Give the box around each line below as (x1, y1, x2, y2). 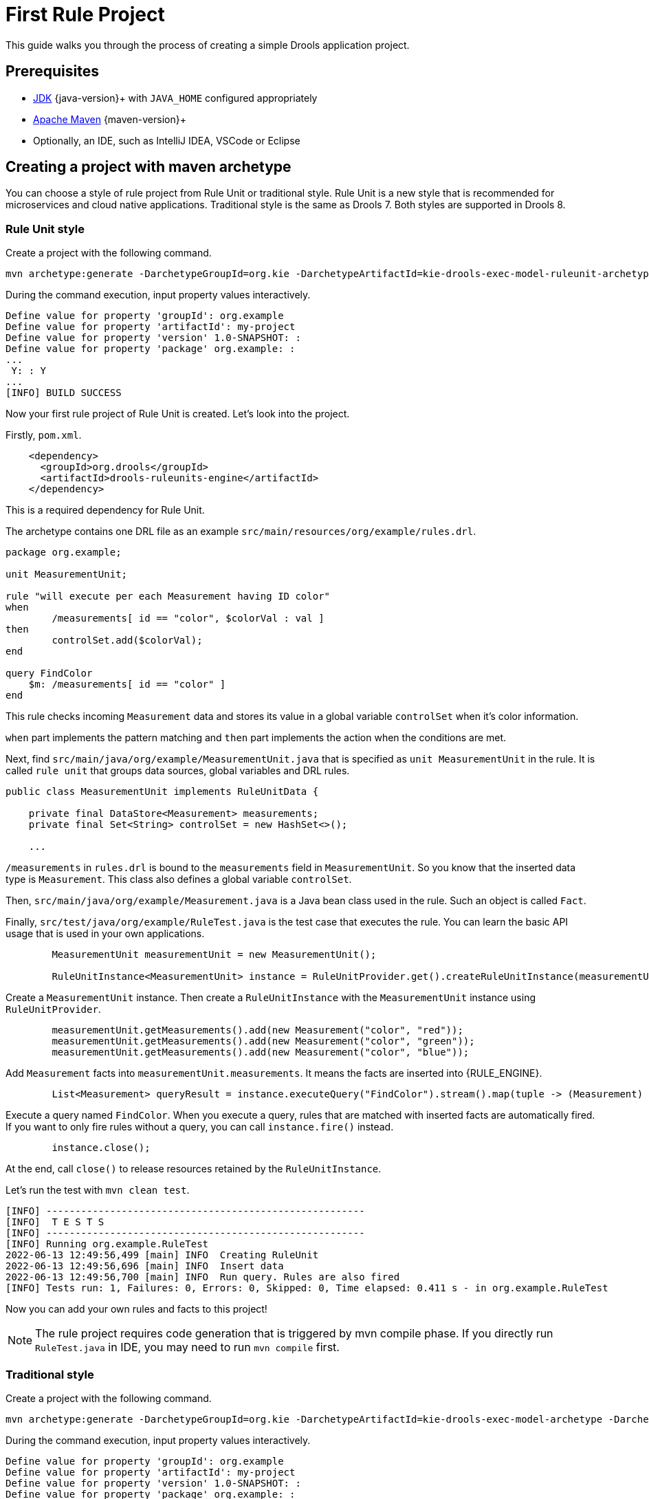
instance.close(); (52, 1142, 151, 1154)
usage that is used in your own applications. (5, 928, 205, 940)
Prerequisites (5, 63, 99, 80)
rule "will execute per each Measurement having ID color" (5, 591, 331, 602)
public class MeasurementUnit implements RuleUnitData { (5, 786, 319, 798)
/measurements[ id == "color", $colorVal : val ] (52, 613, 324, 624)
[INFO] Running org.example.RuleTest (5, 1238, 209, 1250)
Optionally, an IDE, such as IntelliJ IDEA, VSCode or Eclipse (33, 134, 300, 146)
